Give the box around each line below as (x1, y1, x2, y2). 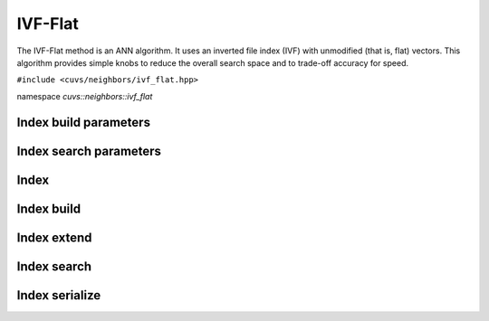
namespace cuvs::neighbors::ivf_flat (16, 90, 153, 101)
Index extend (16, 230, 92, 245)
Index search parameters (16, 143, 162, 158)
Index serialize (16, 288, 101, 303)
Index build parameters (16, 114, 151, 130)
